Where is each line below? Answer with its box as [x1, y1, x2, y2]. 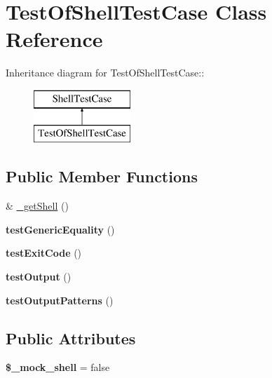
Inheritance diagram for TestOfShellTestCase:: [6, 65, 205, 80]
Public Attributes [6, 327, 136, 349]
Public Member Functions [6, 166, 198, 187]
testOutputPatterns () [6, 292, 114, 307]
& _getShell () [6, 198, 69, 213]
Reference [6, 25, 103, 53]
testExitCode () [6, 245, 82, 260]
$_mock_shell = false [6, 360, 110, 374]
